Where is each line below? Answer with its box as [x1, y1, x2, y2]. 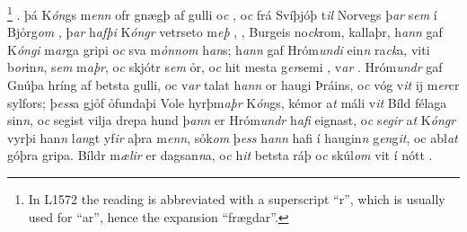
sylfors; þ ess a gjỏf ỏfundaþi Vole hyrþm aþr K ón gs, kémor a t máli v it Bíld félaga [7, 93, 447, 112]
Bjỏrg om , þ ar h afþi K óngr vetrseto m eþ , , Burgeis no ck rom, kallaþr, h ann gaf [7, 22, 443, 41]
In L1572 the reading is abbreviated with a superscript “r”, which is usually [28, 190, 445, 208]
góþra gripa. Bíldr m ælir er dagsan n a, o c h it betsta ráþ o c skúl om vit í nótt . [7, 146, 433, 165]
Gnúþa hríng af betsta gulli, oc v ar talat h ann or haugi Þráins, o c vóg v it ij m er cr [7, 76, 460, 94]
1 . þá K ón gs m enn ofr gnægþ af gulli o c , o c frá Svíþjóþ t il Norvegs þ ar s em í [7, 3, 437, 23]
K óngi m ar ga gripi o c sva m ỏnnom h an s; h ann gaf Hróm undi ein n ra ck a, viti [7, 40, 430, 58]
